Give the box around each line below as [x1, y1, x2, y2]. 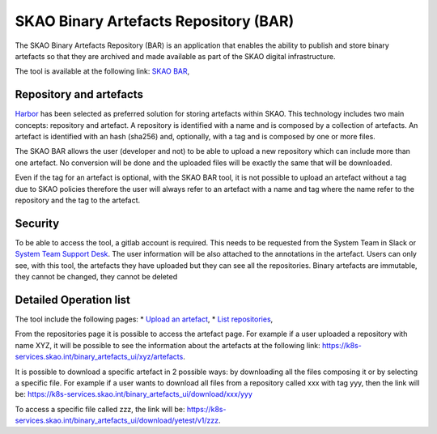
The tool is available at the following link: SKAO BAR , [15, 66, 190, 76]
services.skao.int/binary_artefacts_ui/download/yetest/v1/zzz [15, 415, 218, 425]
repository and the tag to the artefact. [15, 195, 141, 205]
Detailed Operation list [15, 292, 131, 307]
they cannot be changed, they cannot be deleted [15, 272, 178, 282]
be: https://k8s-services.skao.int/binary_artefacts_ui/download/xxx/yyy [15, 389, 252, 399]
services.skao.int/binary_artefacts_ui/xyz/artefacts [15, 352, 184, 362]
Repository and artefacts [15, 87, 143, 101]
